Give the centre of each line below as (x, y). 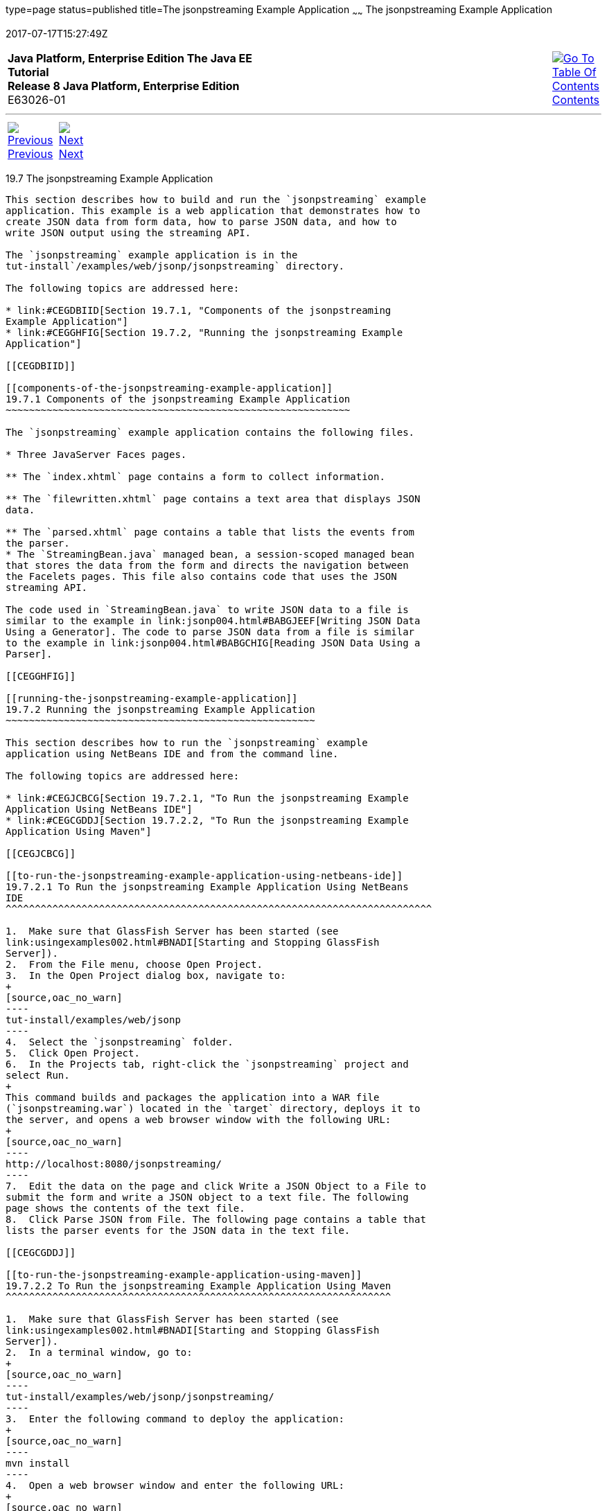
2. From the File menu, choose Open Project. (134, 964)
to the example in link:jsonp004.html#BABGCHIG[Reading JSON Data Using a (213, 643)
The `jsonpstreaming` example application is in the (152, 255)
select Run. (38, 1075)
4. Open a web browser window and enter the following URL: (175, 1485)
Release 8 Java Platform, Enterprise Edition (124, 86)
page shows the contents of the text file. (125, 1208)
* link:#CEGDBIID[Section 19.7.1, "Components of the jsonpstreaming (199, 310)
